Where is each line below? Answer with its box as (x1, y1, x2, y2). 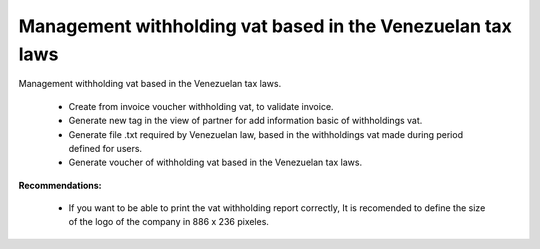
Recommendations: (18, 179, 102, 191)
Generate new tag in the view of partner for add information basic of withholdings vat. (68, 115, 423, 127)
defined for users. (68, 142, 143, 154)
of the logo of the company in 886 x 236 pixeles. (68, 216, 270, 228)
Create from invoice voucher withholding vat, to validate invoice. (68, 100, 334, 112)
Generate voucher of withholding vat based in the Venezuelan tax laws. (68, 156, 363, 169)
